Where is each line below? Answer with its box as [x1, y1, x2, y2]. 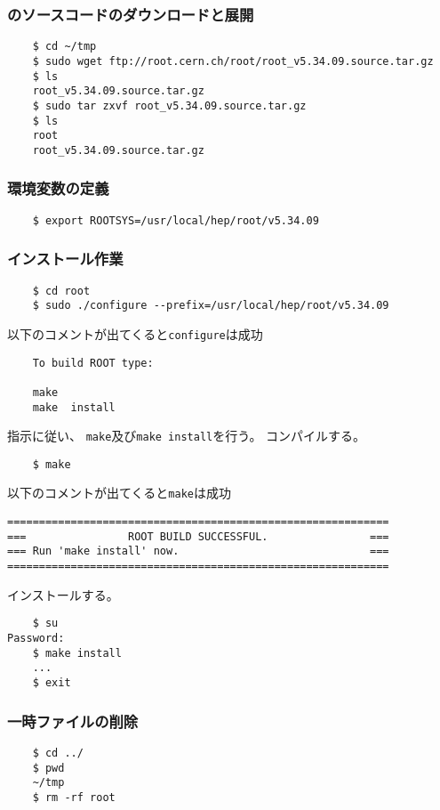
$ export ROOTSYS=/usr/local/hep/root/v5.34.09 [32, 214, 319, 227]
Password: [7, 632, 65, 644]
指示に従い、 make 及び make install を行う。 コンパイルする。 [7, 426, 366, 445]
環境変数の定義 [7, 177, 109, 199]
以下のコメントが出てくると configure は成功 [7, 324, 263, 343]
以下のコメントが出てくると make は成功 [7, 483, 231, 502]
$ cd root [32, 284, 91, 297]
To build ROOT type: [32, 356, 154, 369]
